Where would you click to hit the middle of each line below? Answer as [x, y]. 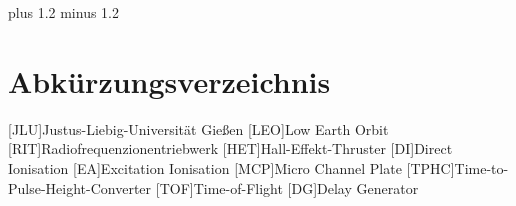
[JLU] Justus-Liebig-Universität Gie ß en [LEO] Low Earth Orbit [198, 128]
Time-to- [481, 167]
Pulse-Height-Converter [80, 187]
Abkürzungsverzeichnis [169, 80]
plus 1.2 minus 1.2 [63, 12]
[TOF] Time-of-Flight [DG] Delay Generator [287, 187]
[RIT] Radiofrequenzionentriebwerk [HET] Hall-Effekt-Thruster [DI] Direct [230, 148]
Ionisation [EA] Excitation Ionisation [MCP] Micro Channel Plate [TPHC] [231, 167]
